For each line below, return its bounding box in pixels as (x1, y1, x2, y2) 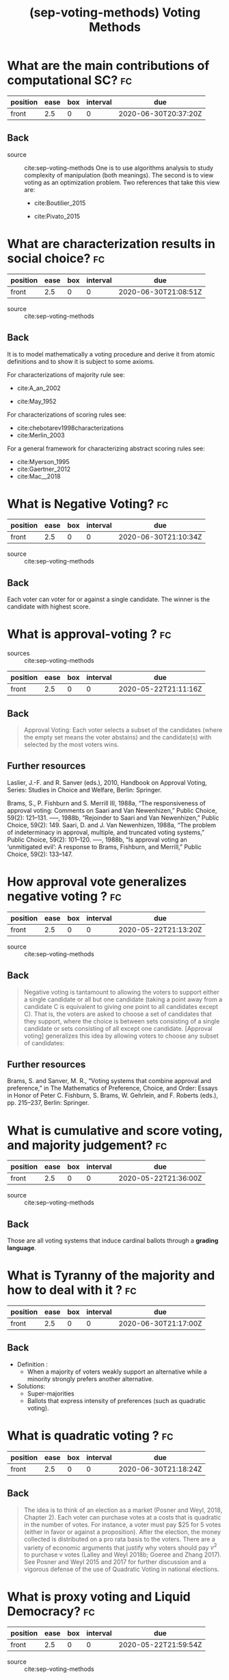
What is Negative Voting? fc (7, 496, 169, 511)
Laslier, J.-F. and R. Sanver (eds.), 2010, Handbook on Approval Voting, (7, 778, 207, 786)
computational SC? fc (7, 73, 132, 88)
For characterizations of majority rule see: (7, 370, 125, 378)
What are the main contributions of (7, 58, 210, 73)
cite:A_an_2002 (16, 384, 62, 392)
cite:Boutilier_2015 (33, 199, 86, 207)
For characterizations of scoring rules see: (7, 410, 126, 419)
